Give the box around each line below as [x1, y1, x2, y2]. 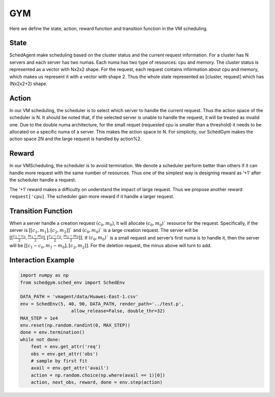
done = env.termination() [20, 329, 85, 335]
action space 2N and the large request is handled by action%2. [9, 136, 142, 142]
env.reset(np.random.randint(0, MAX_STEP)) [20, 322, 131, 328]
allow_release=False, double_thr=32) [71, 308, 166, 314]
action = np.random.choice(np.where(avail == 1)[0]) [31, 372, 166, 378]
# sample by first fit [31, 358, 88, 364]
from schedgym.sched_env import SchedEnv [20, 279, 125, 285]
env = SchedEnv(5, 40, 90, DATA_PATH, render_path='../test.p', [20, 301, 184, 307]
